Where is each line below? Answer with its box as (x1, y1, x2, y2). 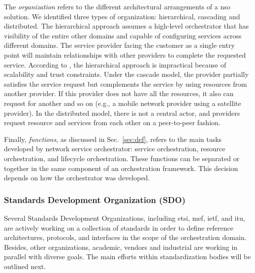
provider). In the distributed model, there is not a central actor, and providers (4, 107, 240, 118)
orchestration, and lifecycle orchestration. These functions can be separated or (4, 153, 240, 163)
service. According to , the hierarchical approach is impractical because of (4, 59, 226, 69)
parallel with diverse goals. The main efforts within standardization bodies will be (4, 251, 251, 262)
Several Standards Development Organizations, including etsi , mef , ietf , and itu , (4, 212, 245, 223)
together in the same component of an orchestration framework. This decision (4, 163, 238, 173)
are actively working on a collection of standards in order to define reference (4, 222, 233, 233)
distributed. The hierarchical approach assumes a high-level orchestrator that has (4, 21, 249, 31)
